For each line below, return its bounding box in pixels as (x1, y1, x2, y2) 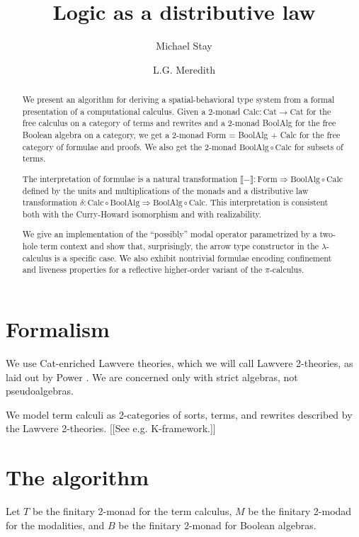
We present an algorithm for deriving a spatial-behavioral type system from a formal (22, 94, 335, 106)
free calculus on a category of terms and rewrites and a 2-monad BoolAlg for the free (22, 117, 336, 129)
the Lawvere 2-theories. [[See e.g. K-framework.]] (6, 421, 216, 436)
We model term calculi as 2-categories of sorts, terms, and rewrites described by (6, 407, 353, 422)
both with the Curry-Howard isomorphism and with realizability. (22, 208, 262, 220)
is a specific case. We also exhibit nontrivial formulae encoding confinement (54, 251, 332, 264)
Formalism (6, 315, 110, 344)
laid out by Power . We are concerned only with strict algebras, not (6, 369, 298, 384)
